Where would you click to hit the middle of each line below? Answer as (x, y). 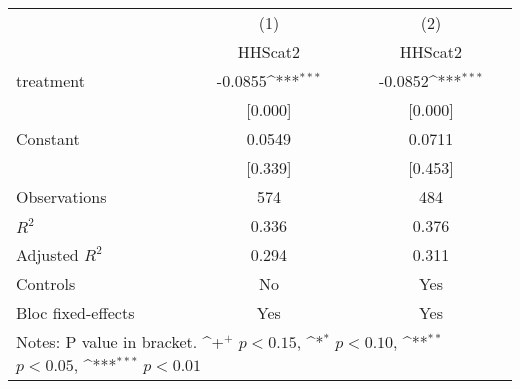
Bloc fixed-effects (75, 312)
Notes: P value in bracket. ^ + (120, 341)
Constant (48, 138)
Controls (46, 283)
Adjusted (47, 254)
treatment (50, 80)
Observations (61, 196)
